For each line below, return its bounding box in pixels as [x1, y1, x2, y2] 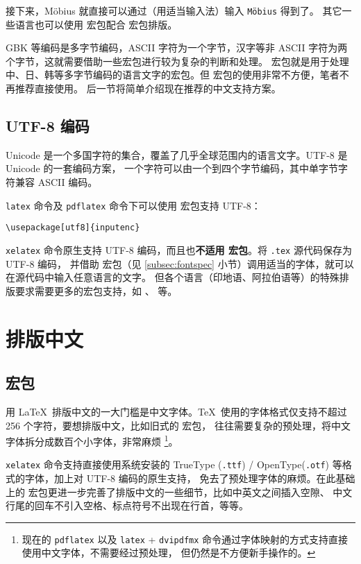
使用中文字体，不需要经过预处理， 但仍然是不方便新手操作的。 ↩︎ [22, 545, 316, 560]
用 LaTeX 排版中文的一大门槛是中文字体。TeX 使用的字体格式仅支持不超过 [6, 404, 347, 418]
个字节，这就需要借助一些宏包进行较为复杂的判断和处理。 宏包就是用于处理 [6, 53, 349, 68]
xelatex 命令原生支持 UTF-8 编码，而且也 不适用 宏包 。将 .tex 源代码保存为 [6, 242, 352, 257]
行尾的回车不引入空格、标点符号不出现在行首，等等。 [6, 498, 249, 513]
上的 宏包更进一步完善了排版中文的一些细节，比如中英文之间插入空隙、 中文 [6, 484, 353, 499]
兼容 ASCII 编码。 [15, 175, 98, 189]
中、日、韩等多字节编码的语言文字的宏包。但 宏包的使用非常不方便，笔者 [6, 67, 339, 82]
